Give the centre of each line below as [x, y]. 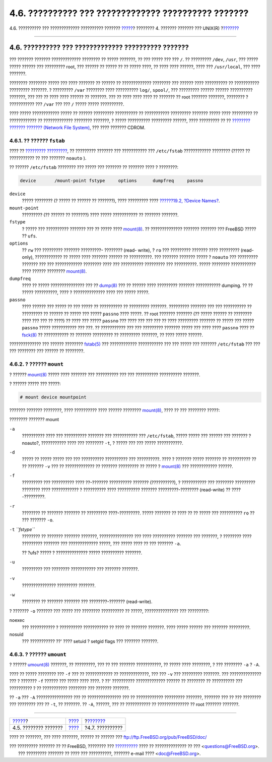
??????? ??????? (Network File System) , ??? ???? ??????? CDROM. [77, 127]
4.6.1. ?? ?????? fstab [37, 140]
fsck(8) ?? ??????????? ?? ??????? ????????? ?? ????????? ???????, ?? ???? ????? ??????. [113, 335]
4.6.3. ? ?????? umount [38, 655]
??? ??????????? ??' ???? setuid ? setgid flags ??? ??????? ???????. [90, 641]
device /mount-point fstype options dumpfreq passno [112, 181]
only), [28, 257]
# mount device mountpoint [53, 397]
